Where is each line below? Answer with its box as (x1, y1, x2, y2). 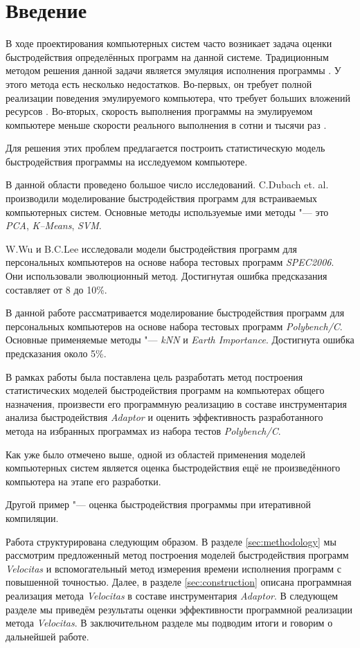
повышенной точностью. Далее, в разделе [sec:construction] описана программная (6, 575, 352, 589)
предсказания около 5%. (6, 346, 107, 360)
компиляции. (6, 510, 59, 525)
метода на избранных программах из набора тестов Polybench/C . (6, 423, 281, 438)
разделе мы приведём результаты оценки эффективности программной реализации (6, 602, 352, 616)
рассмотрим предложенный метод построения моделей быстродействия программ (6, 548, 349, 562)
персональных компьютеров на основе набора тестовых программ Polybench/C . (6, 318, 343, 333)
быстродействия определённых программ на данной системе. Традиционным (6, 49, 329, 64)
